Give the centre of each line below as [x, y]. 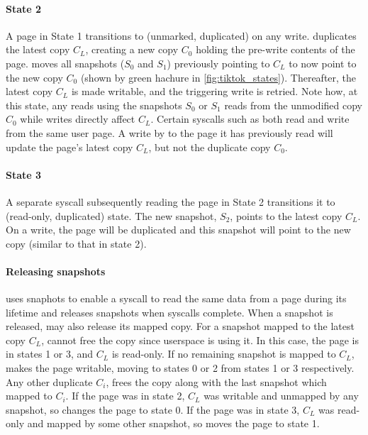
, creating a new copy [132, 49]
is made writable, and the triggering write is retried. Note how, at [214, 91]
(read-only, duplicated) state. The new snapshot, [111, 215]
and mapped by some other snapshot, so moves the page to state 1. [173, 423]
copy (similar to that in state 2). [76, 243]
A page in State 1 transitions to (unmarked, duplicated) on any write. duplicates [181, 35]
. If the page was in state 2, [125, 396]
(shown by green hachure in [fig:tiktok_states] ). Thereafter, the [218, 77]
